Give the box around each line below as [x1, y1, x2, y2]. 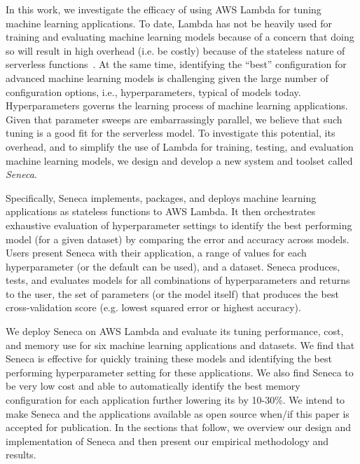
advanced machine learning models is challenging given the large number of [6, 70, 328, 85]
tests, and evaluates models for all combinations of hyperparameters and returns [6, 273, 350, 287]
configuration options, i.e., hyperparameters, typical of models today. [6, 84, 301, 99]
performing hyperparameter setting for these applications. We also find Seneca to [6, 364, 354, 379]
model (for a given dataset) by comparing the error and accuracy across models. [6, 231, 349, 246]
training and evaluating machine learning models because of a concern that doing [6, 29, 354, 44]
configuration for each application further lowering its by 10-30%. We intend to [6, 393, 345, 407]
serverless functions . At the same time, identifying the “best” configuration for [6, 57, 347, 71]
